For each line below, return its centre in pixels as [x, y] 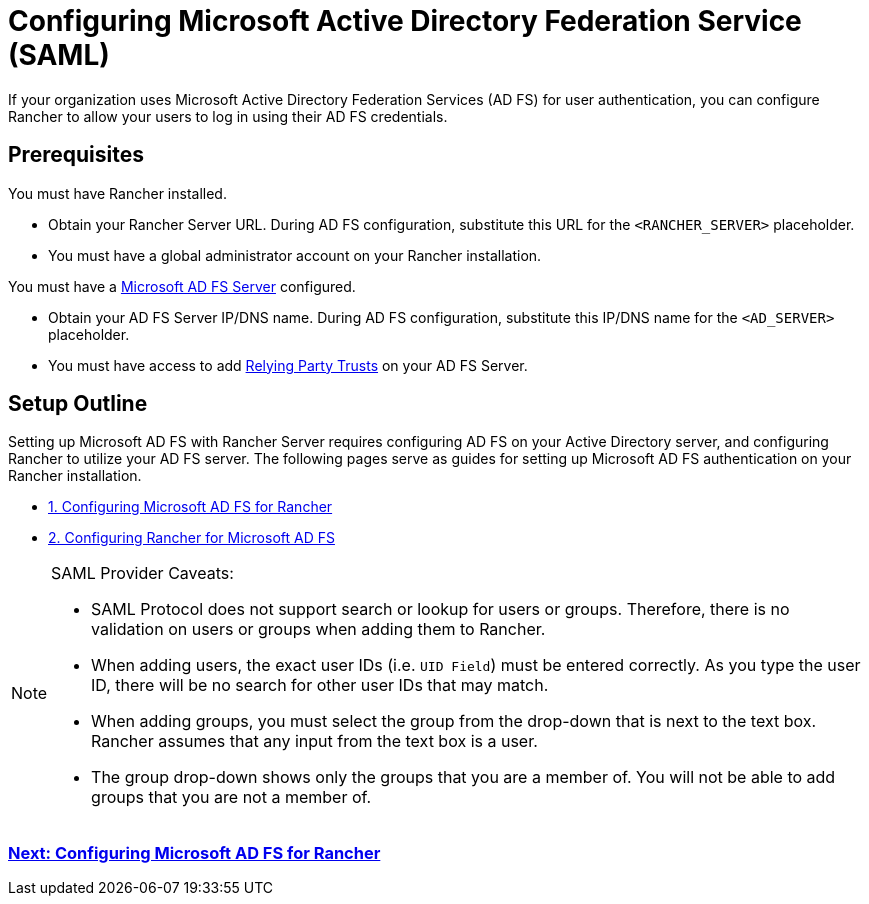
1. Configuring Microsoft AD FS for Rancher [190, 507]
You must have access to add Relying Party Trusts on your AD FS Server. [288, 365]
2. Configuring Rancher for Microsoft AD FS [191, 538]
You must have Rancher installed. [117, 193]
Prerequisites [76, 155]
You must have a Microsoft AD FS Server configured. [182, 286]
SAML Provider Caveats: [142, 573]
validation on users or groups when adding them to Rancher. [318, 629]
